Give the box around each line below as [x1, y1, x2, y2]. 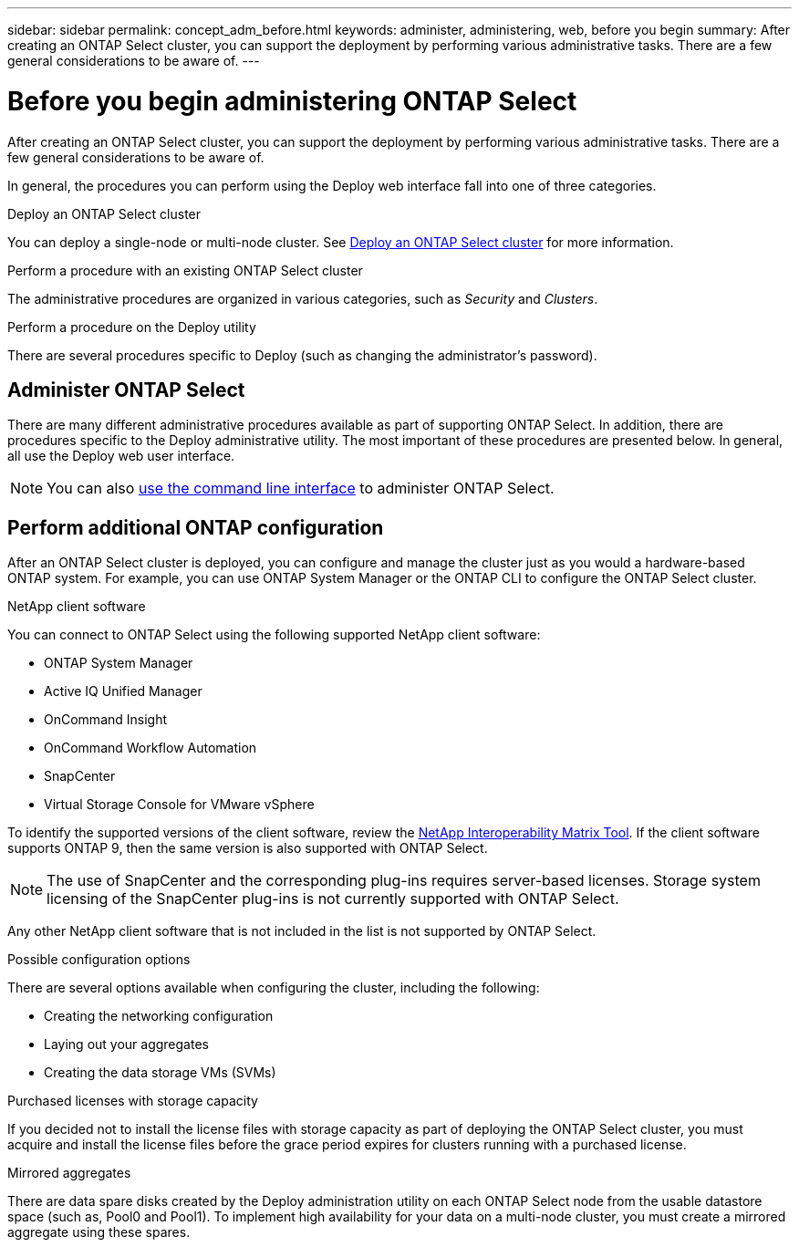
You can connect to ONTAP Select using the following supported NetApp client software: [7, 627, 541, 643]
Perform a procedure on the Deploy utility [7, 318, 256, 335]
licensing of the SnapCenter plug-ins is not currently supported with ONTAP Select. [47, 889, 619, 909]
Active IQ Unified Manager [44, 683, 202, 700]
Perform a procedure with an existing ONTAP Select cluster [7, 262, 363, 278]
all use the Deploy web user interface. [7, 448, 235, 464]
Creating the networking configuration [44, 1008, 274, 1024]
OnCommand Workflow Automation [44, 740, 257, 756]
